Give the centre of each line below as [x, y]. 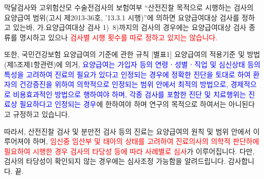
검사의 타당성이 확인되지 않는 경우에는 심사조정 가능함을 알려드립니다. [115, 161]
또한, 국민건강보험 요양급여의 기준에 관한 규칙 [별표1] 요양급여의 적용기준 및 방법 [132, 54]
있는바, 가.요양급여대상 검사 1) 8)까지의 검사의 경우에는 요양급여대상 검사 [130, 27]
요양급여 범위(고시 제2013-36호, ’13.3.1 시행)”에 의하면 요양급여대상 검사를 [122, 17]
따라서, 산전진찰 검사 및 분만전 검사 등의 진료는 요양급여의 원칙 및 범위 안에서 [127, 131]
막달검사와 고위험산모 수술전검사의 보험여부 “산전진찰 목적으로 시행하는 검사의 [129, 7]
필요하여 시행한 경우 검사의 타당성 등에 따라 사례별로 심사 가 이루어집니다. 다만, [129, 151]
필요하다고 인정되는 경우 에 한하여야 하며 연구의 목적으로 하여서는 [123, 104]
